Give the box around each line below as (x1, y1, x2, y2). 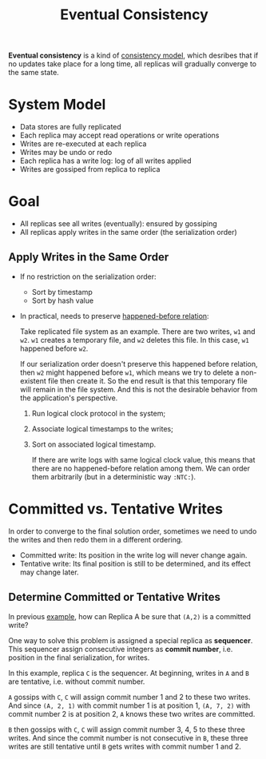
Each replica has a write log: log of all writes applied (19, 156, 192, 165)
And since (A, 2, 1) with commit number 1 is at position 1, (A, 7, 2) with (8, 701, 251, 710)
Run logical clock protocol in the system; (31, 408, 166, 418)
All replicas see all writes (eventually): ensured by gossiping (19, 219, 217, 228)
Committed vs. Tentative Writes (8, 500, 224, 519)
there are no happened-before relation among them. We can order (31, 463, 250, 473)
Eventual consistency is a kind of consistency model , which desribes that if (8, 50, 259, 61)
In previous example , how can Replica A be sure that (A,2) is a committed (8, 611, 252, 621)
